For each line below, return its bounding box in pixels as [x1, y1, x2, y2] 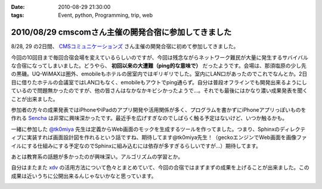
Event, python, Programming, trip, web [58, 12, 153, 19]
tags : [11, 12, 24, 19]
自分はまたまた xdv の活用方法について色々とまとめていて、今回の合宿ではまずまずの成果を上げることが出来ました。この [11, 164, 309, 171]
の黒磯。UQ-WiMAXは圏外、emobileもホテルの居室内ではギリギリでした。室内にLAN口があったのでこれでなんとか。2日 [11, 70, 308, 77]
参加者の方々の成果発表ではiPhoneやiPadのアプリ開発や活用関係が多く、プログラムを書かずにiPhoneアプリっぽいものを [11, 106, 306, 114]
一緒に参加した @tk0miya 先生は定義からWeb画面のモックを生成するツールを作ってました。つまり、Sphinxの [11, 125, 280, 133]
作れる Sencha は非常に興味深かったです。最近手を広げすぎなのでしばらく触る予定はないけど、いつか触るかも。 [11, 115, 288, 122]
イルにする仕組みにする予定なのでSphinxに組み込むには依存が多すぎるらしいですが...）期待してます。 [11, 142, 262, 149]
